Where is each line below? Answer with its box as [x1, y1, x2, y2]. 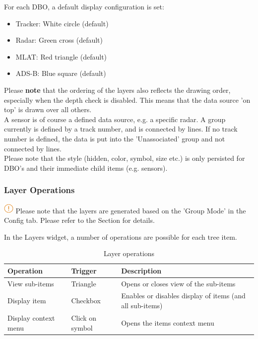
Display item [7, 295, 46, 306]
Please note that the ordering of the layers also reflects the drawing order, [4, 84, 231, 95]
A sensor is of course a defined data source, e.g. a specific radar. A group [4, 114, 226, 124]
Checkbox [71, 295, 101, 306]
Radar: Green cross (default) [15, 35, 103, 45]
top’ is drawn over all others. [4, 104, 92, 115]
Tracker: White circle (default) [15, 18, 109, 28]
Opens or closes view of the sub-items [121, 278, 236, 288]
